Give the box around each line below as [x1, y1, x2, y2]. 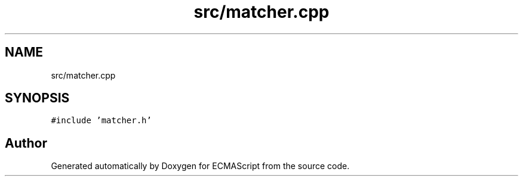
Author [5, 135, 47, 151]
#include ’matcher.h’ [51, 116, 152, 126]
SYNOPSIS [5, 90, 70, 106]
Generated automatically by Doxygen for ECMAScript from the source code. [51, 161, 350, 171]
